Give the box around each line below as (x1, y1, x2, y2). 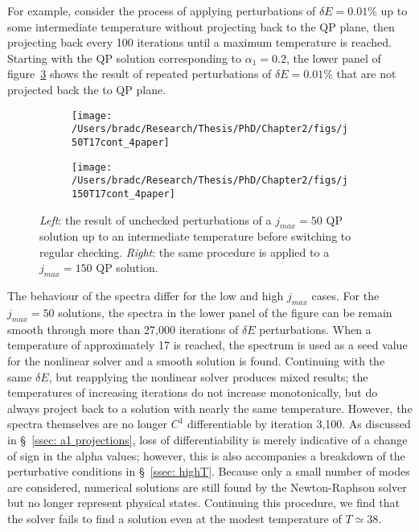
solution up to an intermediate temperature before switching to (39, 228, 351, 245)
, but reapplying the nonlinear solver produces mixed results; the (48, 368, 368, 385)
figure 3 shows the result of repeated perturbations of (7, 65, 272, 82)
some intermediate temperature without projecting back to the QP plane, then (7, 18, 395, 35)
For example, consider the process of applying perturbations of (7, 2, 316, 19)
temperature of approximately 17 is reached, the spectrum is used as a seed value (7, 336, 408, 353)
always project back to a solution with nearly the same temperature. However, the (7, 399, 413, 416)
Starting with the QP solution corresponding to (7, 49, 242, 66)
